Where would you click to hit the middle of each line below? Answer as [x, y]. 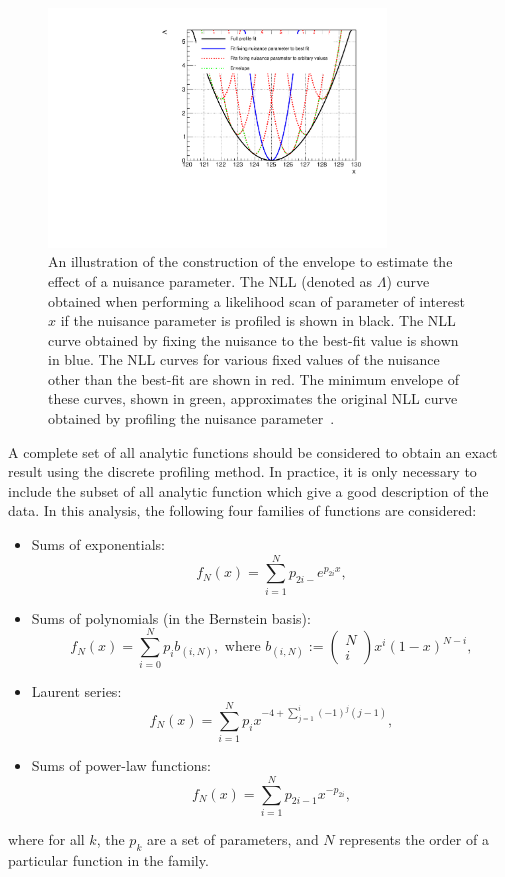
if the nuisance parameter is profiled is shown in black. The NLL [258, 320]
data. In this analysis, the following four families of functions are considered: [242, 510]
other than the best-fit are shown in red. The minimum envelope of [253, 378]
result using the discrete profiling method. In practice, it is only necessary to [242, 471]
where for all [46, 838]
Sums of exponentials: [98, 544]
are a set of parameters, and [232, 838]
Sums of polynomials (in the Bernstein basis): [171, 617]
